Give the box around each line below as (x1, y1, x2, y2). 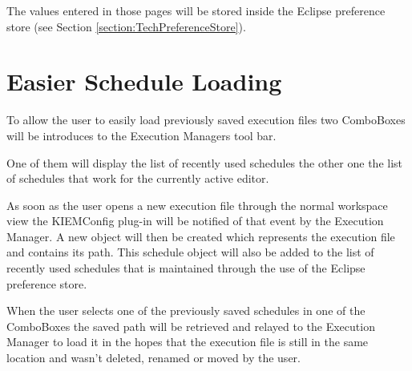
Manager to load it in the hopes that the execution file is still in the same (6, 333, 369, 350)
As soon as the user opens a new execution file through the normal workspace (6, 196, 388, 213)
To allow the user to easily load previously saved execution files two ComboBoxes (6, 111, 406, 128)
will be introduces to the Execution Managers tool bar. (6, 127, 277, 143)
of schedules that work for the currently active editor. (6, 170, 269, 187)
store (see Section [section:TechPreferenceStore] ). (6, 18, 246, 34)
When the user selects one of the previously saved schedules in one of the (6, 302, 366, 319)
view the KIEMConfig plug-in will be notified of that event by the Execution (6, 212, 384, 229)
